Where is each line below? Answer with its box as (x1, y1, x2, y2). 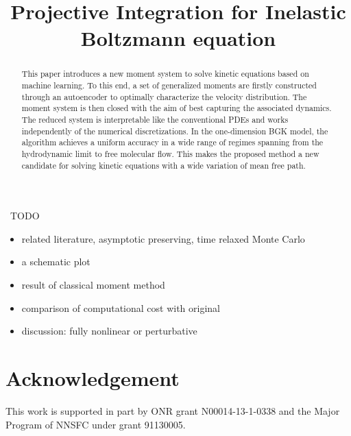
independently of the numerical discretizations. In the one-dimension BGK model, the (21, 125, 328, 136)
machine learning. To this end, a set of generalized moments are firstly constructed (21, 80, 317, 91)
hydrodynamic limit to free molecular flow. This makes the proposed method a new (21, 147, 319, 159)
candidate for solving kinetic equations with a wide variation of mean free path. (21, 159, 306, 171)
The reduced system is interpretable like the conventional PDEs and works (21, 113, 289, 125)
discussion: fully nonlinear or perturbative (21, 324, 197, 338)
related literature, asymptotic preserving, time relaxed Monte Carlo (21, 231, 305, 245)
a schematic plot (21, 254, 90, 269)
